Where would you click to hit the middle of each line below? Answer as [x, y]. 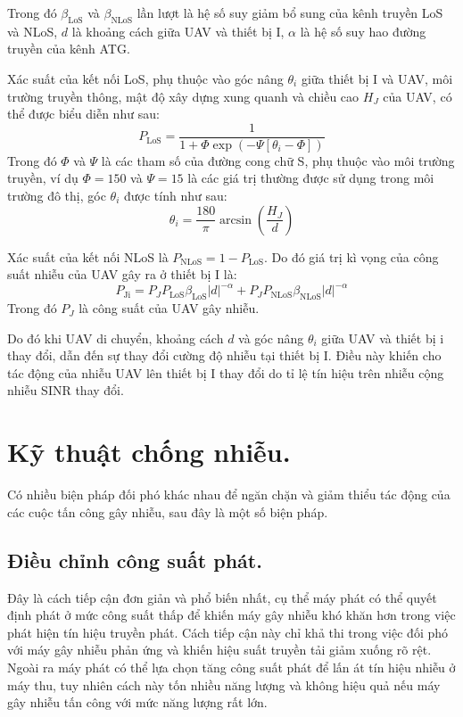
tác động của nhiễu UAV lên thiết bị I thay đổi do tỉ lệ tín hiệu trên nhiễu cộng [226, 372]
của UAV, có [418, 96]
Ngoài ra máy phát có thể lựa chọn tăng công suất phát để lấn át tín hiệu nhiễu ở [231, 667]
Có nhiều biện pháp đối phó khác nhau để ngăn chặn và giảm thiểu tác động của [229, 494]
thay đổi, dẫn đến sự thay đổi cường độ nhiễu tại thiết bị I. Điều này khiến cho [224, 355]
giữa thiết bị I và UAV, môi [377, 78]
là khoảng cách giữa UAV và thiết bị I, [178, 31]
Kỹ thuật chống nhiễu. [149, 452]
